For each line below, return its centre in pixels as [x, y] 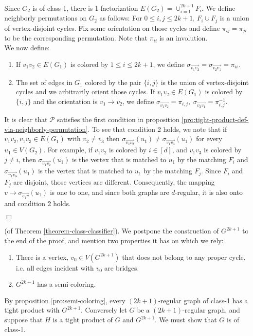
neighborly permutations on [46, 18]
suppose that [24, 320]
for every [209, 138]
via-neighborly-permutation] [46, 129]
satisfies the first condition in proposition [118, 119]
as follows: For [121, 18]
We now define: [27, 47]
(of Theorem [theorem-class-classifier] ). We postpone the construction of [112, 231]
